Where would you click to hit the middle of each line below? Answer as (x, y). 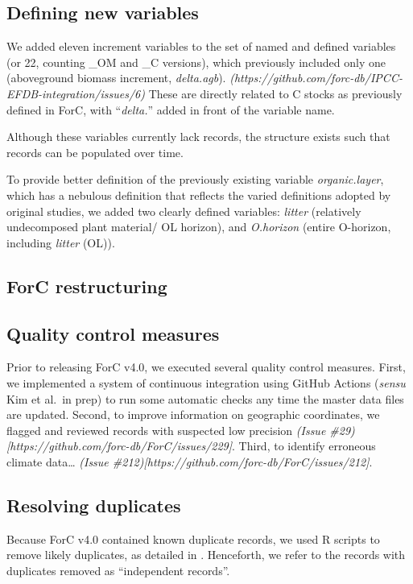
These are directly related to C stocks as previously (275, 93)
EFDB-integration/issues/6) (76, 93)
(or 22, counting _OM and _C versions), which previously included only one (196, 62)
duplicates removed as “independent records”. (118, 570)
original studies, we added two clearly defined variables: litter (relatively (184, 211)
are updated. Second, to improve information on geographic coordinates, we (193, 414)
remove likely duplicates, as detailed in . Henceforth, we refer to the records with (206, 555)
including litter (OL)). (61, 242)
